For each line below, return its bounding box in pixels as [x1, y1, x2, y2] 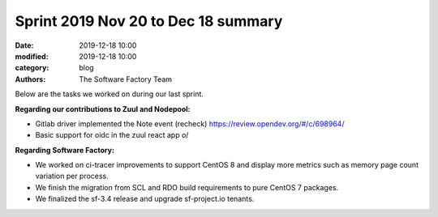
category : [15, 63, 49, 73]
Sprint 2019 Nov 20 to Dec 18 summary [15, 12, 283, 30]
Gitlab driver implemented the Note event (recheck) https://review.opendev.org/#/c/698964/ [35, 118, 345, 129]
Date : [15, 40, 34, 50]
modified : [15, 51, 49, 61]
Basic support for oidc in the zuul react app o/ [35, 130, 189, 140]
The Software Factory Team [79, 74, 173, 84]
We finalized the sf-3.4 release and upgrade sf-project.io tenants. [35, 194, 255, 204]
